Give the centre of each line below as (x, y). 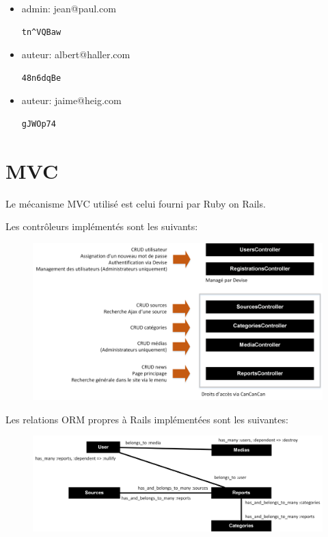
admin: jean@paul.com (69, 8)
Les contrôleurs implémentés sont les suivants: (102, 226)
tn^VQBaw (41, 32)
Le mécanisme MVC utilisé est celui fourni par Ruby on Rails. (136, 203)
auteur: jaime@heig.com (71, 100)
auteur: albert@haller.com (76, 54)
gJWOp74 (39, 124)
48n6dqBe (41, 78)
